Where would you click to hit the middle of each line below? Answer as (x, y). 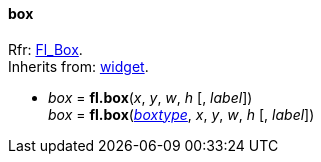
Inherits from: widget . (78, 66)
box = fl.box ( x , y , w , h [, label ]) (150, 97)
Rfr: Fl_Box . (45, 49)
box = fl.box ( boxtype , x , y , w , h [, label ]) (181, 114)
